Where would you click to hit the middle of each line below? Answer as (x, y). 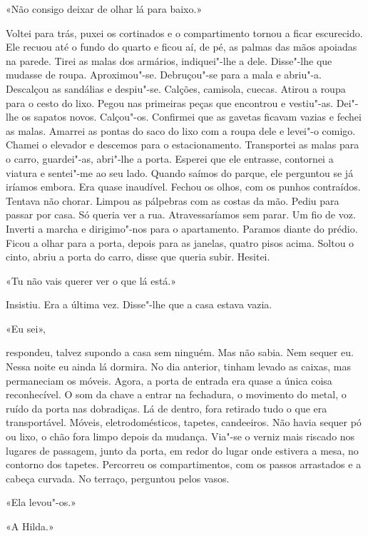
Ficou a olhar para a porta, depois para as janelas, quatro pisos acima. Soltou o (180, 242)
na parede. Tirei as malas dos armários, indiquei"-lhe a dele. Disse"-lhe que (169, 60)
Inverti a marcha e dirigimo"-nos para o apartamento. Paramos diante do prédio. (182, 228)
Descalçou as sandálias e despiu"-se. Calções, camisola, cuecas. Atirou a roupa (176, 88)
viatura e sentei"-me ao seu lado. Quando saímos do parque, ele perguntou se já (180, 172)
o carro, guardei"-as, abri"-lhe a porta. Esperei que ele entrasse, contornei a (170, 158)
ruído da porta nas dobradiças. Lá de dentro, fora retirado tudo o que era (167, 408)
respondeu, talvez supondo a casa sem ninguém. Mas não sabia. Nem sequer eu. (180, 352)
